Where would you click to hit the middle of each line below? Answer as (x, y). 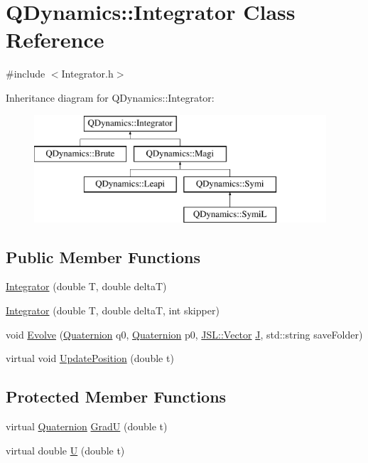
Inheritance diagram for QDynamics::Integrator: (110, 97)
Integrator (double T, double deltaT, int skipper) (113, 310)
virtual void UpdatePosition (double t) (90, 358)
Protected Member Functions (116, 397)
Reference (55, 39)
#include (26, 74)
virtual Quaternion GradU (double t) (87, 426)
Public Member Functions (103, 256)
